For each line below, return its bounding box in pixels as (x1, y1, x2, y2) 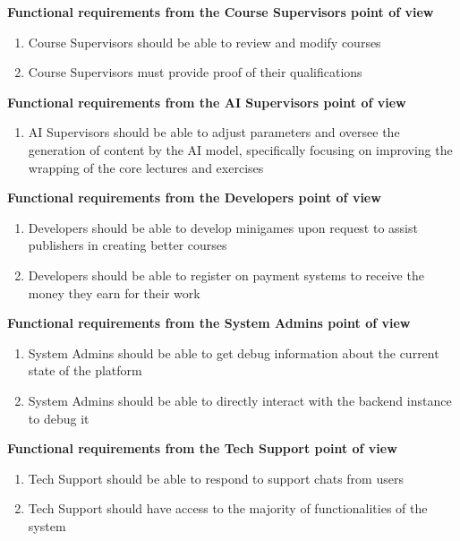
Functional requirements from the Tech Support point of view (7, 439, 397, 458)
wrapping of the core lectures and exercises (28, 158, 264, 176)
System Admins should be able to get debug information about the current (28, 343, 439, 362)
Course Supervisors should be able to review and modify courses (28, 32, 381, 51)
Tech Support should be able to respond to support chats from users (28, 468, 404, 487)
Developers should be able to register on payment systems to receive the (28, 265, 424, 284)
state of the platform (28, 361, 142, 380)
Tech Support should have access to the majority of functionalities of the (28, 499, 428, 518)
